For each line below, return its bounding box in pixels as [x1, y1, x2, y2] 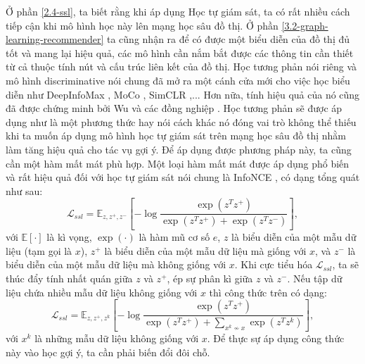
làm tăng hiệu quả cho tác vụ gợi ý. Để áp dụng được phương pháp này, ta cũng [6, 142, 352, 156]
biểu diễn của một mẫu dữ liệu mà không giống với [6, 257, 226, 272]
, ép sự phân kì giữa [167, 270, 253, 285]
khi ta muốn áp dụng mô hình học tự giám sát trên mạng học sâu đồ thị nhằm [6, 128, 346, 143]
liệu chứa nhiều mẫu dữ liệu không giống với [6, 284, 198, 299]
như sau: [6, 183, 43, 198]
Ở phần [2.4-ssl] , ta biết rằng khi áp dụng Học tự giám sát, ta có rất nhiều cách [6, 4, 350, 18]
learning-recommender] [6, 32, 104, 46]
